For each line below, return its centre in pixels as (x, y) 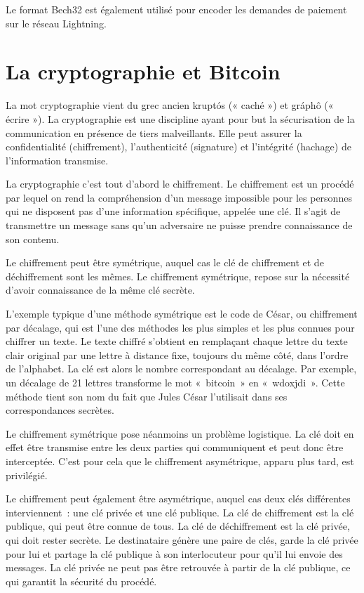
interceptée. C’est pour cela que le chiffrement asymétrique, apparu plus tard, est (180, 461)
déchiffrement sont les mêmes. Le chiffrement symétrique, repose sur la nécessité (178, 276)
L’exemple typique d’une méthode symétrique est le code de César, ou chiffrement (182, 314)
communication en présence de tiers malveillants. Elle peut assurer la (154, 132)
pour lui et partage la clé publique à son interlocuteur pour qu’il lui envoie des (174, 553)
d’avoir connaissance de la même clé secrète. (100, 290)
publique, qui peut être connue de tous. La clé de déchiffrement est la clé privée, (178, 526)
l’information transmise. (57, 160)
